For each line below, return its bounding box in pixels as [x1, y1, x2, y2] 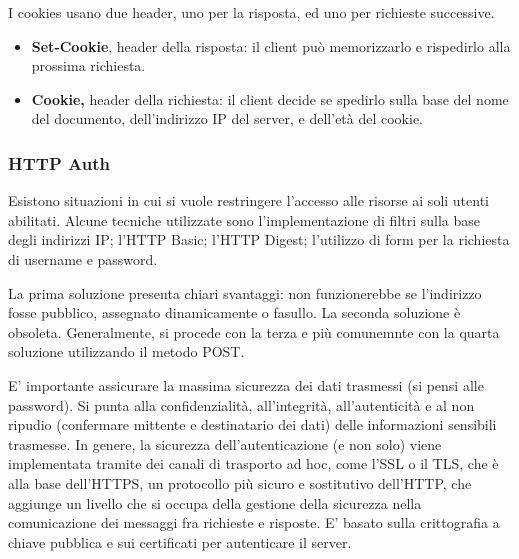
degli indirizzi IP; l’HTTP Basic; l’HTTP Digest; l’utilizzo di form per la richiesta [8, 229, 510, 250]
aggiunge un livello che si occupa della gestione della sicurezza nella [8, 492, 422, 513]
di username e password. [8, 248, 158, 269]
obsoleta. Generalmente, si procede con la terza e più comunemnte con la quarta [8, 321, 500, 342]
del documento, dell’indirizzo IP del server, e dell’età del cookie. [31, 108, 424, 129]
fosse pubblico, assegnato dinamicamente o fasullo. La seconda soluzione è [8, 302, 461, 323]
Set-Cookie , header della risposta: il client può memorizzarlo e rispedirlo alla [31, 35, 511, 56]
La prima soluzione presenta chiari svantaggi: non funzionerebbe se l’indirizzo [8, 282, 482, 303]
